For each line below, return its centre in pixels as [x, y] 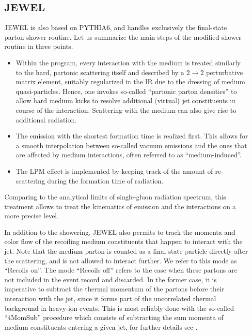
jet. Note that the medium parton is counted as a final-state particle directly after [126, 251]
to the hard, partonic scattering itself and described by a [100, 72]
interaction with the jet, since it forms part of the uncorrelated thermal [110, 298]
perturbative [225, 72]
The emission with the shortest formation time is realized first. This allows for [132, 136]
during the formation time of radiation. [105, 180]
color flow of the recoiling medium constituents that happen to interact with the [124, 241]
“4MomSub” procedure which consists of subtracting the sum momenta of [114, 317]
